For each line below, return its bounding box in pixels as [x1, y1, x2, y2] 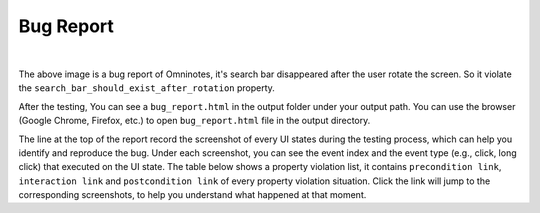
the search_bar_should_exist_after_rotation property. [18, 82, 275, 94]
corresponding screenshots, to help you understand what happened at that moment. [18, 189, 367, 201]
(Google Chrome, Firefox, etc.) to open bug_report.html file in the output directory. [18, 115, 371, 127]
